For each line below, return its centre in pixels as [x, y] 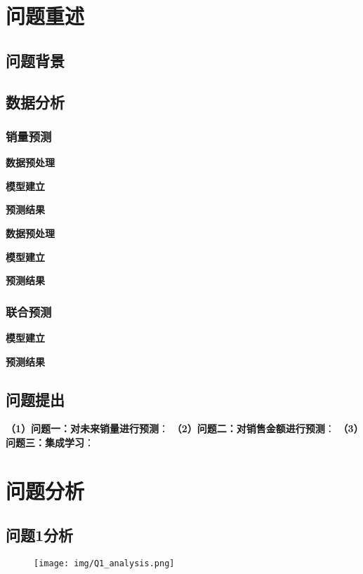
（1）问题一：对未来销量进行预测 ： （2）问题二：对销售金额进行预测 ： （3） [182, 428]
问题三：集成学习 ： [50, 442]
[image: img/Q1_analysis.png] [104, 564]
